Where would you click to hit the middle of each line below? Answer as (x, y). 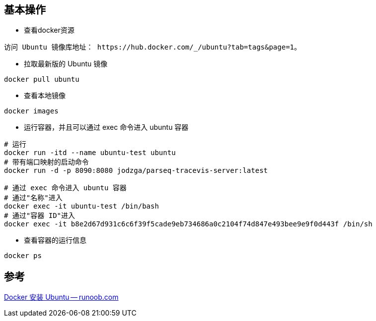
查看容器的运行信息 (55, 240)
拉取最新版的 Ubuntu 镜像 (66, 64)
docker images (31, 111)
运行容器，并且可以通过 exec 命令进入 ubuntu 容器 (106, 127)
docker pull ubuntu (42, 80)
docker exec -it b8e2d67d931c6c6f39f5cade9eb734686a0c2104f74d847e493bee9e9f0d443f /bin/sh (188, 224)
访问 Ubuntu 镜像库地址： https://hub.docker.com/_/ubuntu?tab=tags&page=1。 (153, 47)
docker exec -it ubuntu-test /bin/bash (81, 206)
